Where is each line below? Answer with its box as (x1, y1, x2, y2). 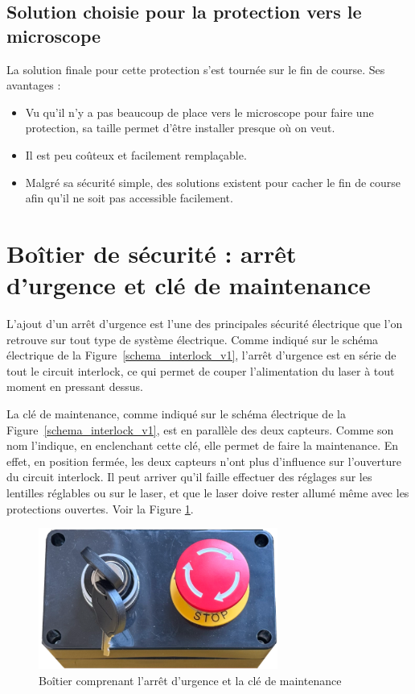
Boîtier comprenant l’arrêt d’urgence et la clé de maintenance (39, 671, 342, 688)
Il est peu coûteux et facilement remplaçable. (25, 146, 247, 163)
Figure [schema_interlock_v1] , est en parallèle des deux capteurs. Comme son (6, 421, 394, 438)
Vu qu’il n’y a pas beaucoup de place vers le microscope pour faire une (25, 103, 374, 120)
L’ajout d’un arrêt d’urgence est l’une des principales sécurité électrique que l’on (6, 315, 403, 332)
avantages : (6, 77, 61, 94)
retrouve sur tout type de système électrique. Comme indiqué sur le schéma (6, 330, 379, 347)
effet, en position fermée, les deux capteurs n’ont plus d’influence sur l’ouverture (6, 452, 401, 469)
